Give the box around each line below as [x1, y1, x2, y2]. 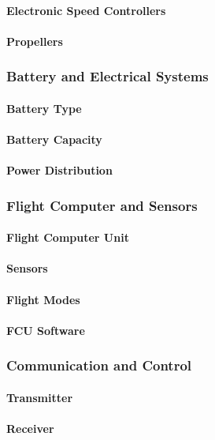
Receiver [6, 420, 54, 436]
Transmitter [6, 389, 73, 405]
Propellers [6, 32, 63, 49]
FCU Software [6, 322, 85, 338]
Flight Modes [6, 291, 80, 307]
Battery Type [6, 100, 82, 116]
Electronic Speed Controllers [6, 2, 166, 18]
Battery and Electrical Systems [6, 66, 209, 86]
